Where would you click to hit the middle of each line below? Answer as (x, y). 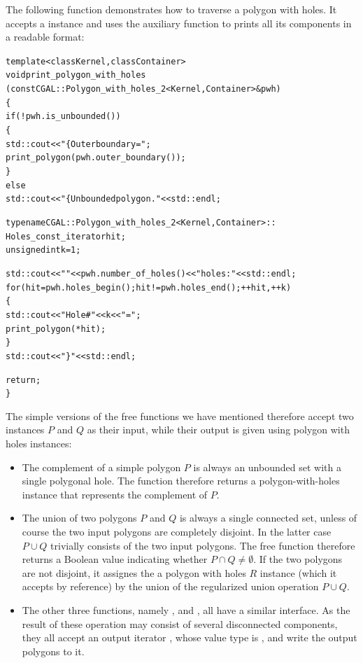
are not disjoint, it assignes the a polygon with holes (134, 572)
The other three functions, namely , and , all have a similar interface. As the (186, 610)
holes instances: (39, 444)
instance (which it (298, 572)
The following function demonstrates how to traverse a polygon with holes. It (171, 9)
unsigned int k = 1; (43, 250)
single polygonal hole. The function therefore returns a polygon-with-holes (181, 481)
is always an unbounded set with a (267, 467)
